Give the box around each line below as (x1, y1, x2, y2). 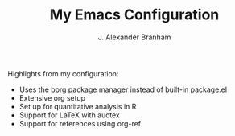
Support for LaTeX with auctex (19, 110, 120, 120)
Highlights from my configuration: (7, 68, 119, 78)
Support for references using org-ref (19, 118, 142, 128)
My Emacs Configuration (49, 6, 220, 24)
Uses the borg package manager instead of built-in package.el (19, 84, 227, 94)
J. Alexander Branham (97, 32, 171, 42)
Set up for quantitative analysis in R (19, 101, 137, 111)
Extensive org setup (19, 93, 86, 102)
